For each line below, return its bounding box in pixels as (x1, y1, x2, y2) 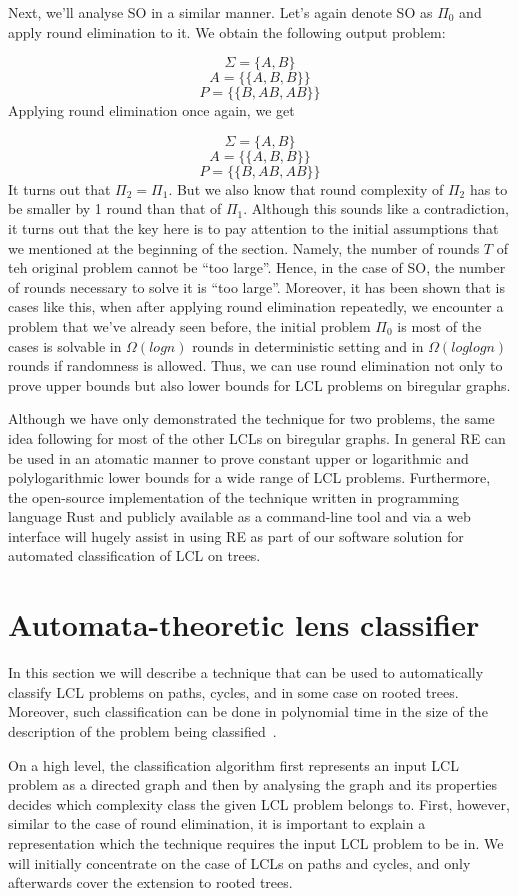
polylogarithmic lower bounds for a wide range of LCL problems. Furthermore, (8, 467, 491, 488)
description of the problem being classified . (8, 720, 277, 741)
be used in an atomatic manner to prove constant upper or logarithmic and (8, 447, 469, 468)
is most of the (397, 315, 482, 336)
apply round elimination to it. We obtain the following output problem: (8, 21, 446, 42)
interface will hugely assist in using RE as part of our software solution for (8, 525, 464, 546)
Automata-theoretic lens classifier (8, 604, 480, 645)
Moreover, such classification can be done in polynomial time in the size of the (8, 701, 488, 722)
